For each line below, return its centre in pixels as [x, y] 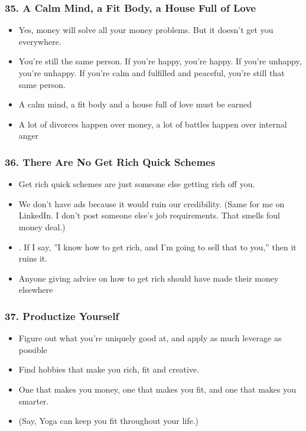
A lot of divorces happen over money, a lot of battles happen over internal [153, 124]
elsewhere [36, 290]
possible [33, 349]
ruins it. [33, 258]
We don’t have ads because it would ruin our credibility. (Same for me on [152, 203]
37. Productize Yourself [62, 316]
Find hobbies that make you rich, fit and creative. [109, 369]
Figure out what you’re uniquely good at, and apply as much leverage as [150, 338]
